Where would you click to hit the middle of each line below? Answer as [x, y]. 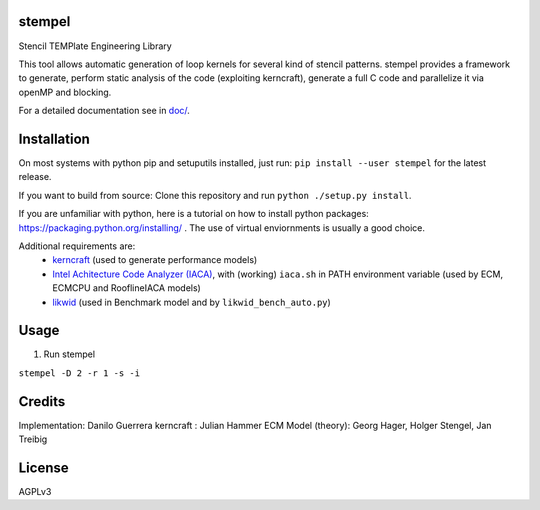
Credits [42, 401]
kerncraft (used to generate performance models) [155, 260]
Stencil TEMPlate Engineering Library [95, 46]
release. [35, 177]
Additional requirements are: [77, 246]
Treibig [33, 439]
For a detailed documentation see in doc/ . [104, 111]
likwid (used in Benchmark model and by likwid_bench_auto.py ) [192, 302]
